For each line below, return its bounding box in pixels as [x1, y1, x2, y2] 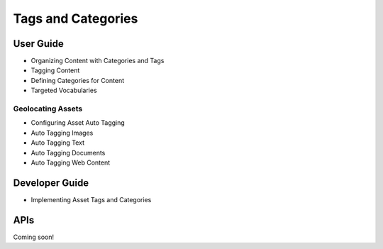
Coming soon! [13, 233, 55, 241]
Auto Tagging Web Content [30, 158, 111, 167]
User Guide [13, 38, 64, 50]
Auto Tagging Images [30, 128, 94, 137]
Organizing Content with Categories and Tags [30, 57, 165, 65]
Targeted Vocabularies [30, 86, 97, 95]
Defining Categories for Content [30, 76, 124, 84]
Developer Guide [13, 177, 89, 189]
